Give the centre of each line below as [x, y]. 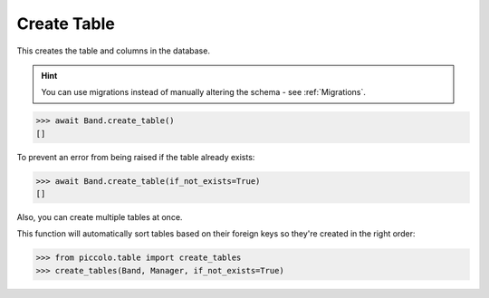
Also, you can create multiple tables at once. [100, 217]
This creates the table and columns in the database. [113, 51]
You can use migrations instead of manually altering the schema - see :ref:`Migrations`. [204, 92]
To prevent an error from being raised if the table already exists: [136, 157]
